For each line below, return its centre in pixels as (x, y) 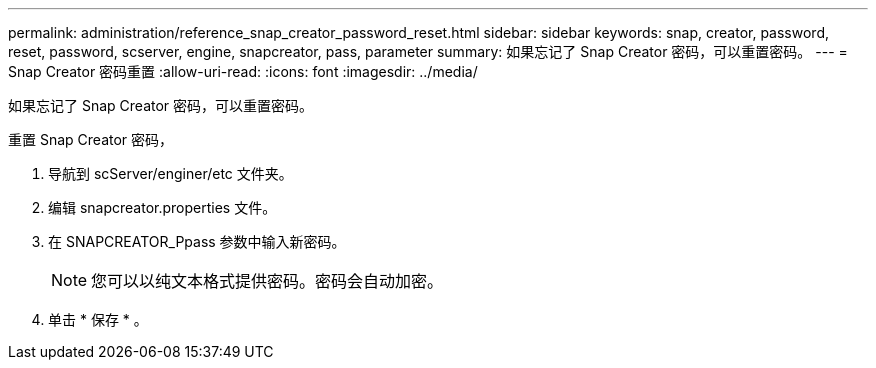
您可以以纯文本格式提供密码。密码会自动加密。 (267, 281)
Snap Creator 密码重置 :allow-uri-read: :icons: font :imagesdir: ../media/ (243, 71)
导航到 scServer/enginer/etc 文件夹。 (170, 173)
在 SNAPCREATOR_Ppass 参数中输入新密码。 (197, 241)
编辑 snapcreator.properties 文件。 (162, 207)
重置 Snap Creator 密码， (91, 139)
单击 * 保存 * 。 (98, 319)
